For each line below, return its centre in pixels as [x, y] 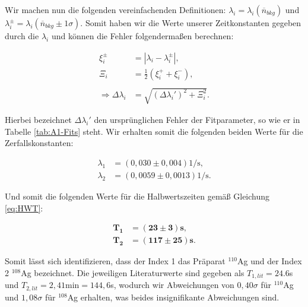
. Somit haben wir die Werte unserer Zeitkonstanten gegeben [191, 23]
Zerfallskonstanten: [39, 143]
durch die [22, 36]
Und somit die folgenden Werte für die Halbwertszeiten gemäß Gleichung [137, 196]
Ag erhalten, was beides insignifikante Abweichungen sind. [173, 297]
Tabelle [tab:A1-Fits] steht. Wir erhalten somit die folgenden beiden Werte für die [154, 131]
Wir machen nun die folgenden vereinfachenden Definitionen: [115, 10]
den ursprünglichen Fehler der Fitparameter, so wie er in [197, 120]
